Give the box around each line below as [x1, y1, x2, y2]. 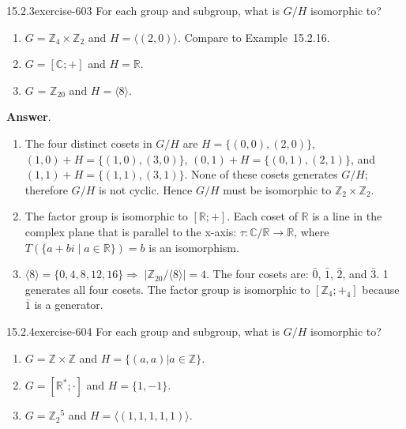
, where [294, 223, 329, 239]
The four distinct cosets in [24, 134, 152, 151]
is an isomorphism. [148, 239, 239, 255]
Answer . [6, 108, 51, 125]
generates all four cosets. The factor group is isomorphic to [24, 280, 310, 297]
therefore [24, 181, 68, 198]
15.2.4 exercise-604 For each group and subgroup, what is [6, 322, 280, 339]
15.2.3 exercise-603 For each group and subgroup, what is [6, 2, 280, 18]
